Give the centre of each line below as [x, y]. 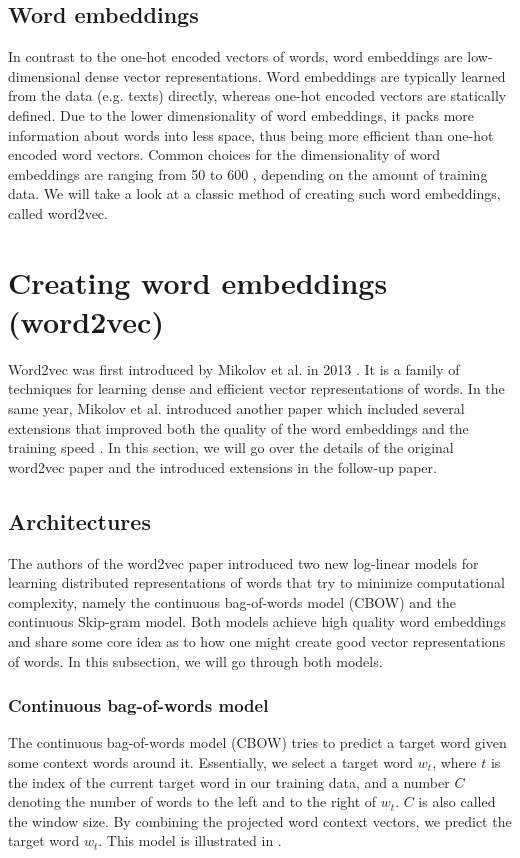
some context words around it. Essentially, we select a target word [211, 762]
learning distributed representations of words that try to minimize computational [256, 582]
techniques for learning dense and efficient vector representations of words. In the [256, 388]
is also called [457, 801]
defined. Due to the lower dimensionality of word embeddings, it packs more [241, 114]
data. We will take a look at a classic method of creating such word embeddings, [254, 193]
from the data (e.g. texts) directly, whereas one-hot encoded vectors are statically [257, 95]
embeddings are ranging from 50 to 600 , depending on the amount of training [248, 173]
